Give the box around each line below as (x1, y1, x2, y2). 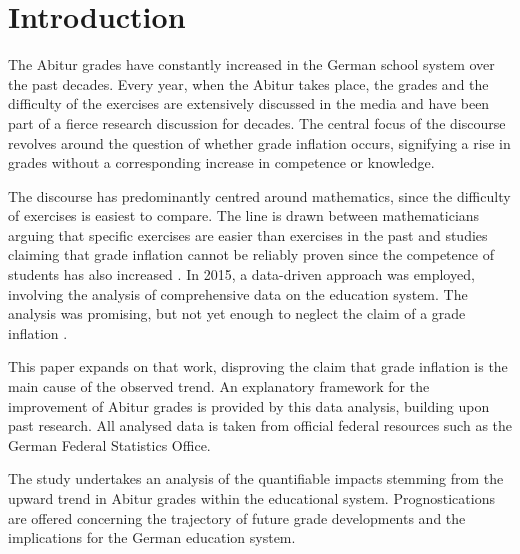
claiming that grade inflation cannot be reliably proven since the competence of (8, 244, 494, 265)
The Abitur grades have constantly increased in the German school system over (8, 54, 495, 75)
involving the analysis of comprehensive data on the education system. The (8, 283, 468, 304)
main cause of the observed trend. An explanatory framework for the (8, 376, 430, 397)
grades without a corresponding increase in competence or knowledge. (8, 152, 435, 173)
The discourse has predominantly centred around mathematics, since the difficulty (8, 185, 511, 206)
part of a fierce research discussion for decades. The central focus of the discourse (8, 112, 506, 133)
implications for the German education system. (8, 527, 296, 548)
